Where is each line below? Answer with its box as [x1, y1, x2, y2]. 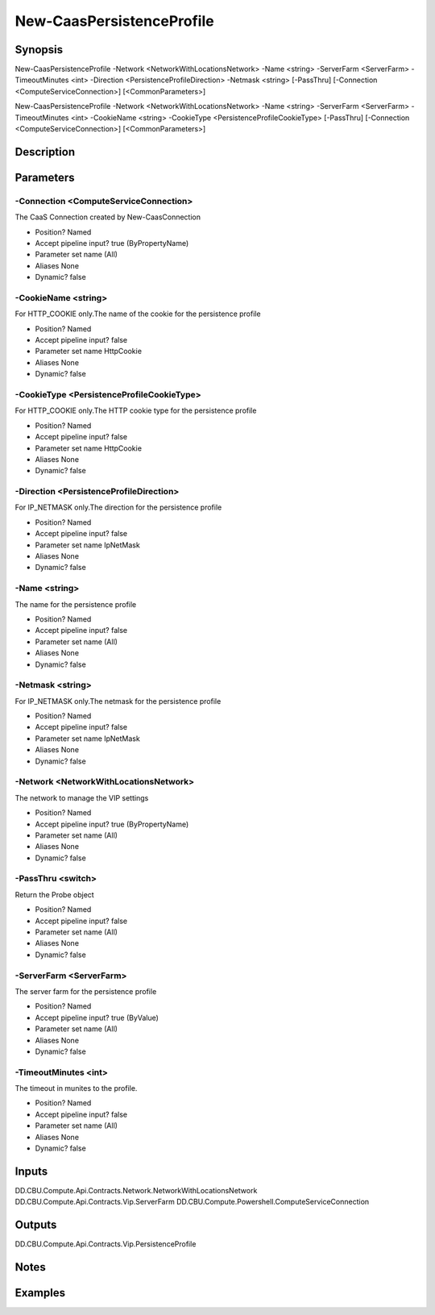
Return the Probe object [14, 889, 94, 899]
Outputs [14, 1218, 57, 1232]
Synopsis [14, 43, 64, 56]
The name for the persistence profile [14, 599, 137, 609]
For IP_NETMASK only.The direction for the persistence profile [14, 502, 222, 512]
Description [14, 145, 76, 159]
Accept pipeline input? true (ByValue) [35, 1013, 159, 1022]
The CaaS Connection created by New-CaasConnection [14, 212, 201, 222]
